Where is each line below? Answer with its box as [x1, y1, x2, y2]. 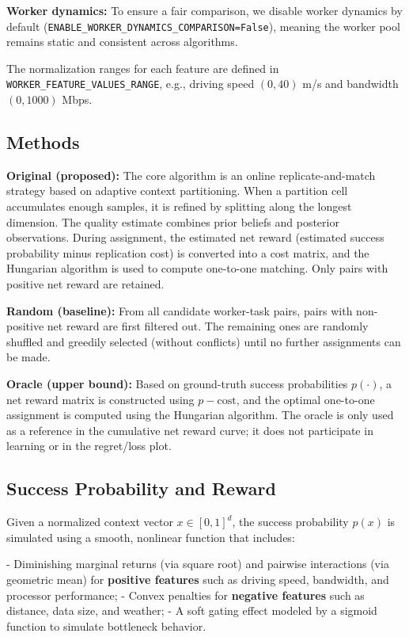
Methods [6, 130, 80, 154]
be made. [6, 349, 51, 365]
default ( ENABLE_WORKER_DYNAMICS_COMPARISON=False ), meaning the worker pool [6, 17, 400, 34]
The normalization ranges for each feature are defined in [6, 59, 279, 76]
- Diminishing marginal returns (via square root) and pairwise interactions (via [6, 555, 389, 572]
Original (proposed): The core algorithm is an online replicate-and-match [6, 166, 376, 183]
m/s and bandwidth [302, 75, 399, 92]
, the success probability [232, 513, 349, 530]
